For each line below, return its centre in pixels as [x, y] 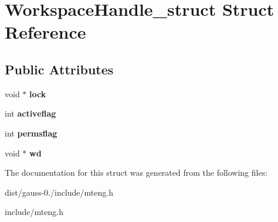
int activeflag [30, 113]
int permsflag [31, 133]
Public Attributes [59, 69]
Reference [45, 32]
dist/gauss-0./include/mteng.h [59, 192]
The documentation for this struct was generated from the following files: [136, 173]
